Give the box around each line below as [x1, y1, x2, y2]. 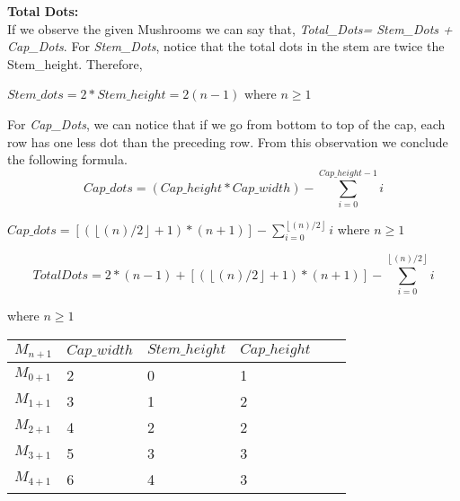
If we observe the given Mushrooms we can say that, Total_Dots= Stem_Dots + [7, 19, 453, 38]
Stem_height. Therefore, [7, 54, 143, 73]
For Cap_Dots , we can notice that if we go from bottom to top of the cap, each [7, 114, 446, 133]
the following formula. [7, 150, 128, 169]
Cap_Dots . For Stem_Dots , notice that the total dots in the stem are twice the [7, 37, 445, 56]
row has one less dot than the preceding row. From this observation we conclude [7, 132, 448, 151]
